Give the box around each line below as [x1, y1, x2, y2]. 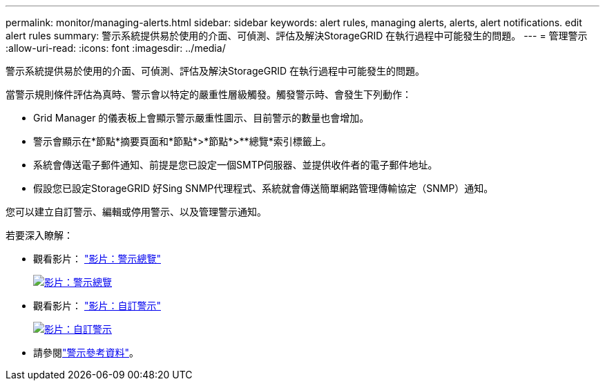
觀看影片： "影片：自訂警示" [33, 300, 161, 311]
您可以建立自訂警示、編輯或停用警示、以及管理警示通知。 [6, 206, 267, 218]
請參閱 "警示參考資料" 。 [33, 347, 140, 358]
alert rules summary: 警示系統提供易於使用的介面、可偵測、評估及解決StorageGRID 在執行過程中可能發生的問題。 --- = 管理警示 [6, 30, 588, 41]
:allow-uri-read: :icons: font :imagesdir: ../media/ [6, 42, 226, 54]
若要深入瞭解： [6, 229, 73, 241]
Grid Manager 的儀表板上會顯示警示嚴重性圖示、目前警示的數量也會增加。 [33, 112, 369, 124]
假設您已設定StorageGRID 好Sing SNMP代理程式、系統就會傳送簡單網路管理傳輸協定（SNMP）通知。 [33, 182, 494, 194]
